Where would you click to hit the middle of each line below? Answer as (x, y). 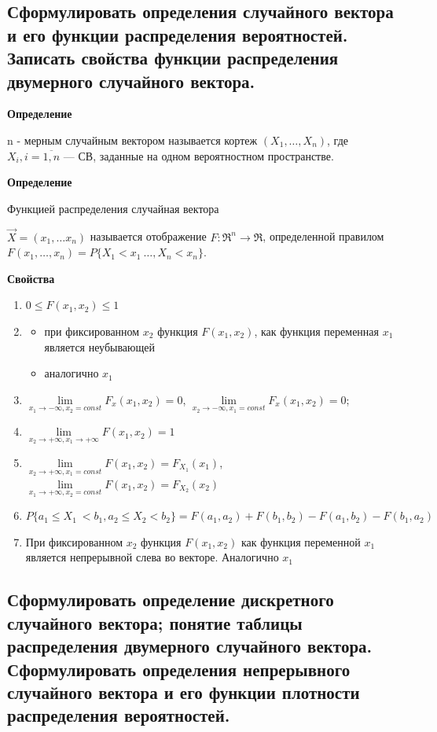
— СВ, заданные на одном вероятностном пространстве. (198, 155)
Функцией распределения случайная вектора (113, 208)
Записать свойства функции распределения (173, 58)
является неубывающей (99, 346)
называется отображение (148, 236)
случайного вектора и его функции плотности (184, 692)
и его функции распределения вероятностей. (178, 34)
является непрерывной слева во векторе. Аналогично (152, 557)
